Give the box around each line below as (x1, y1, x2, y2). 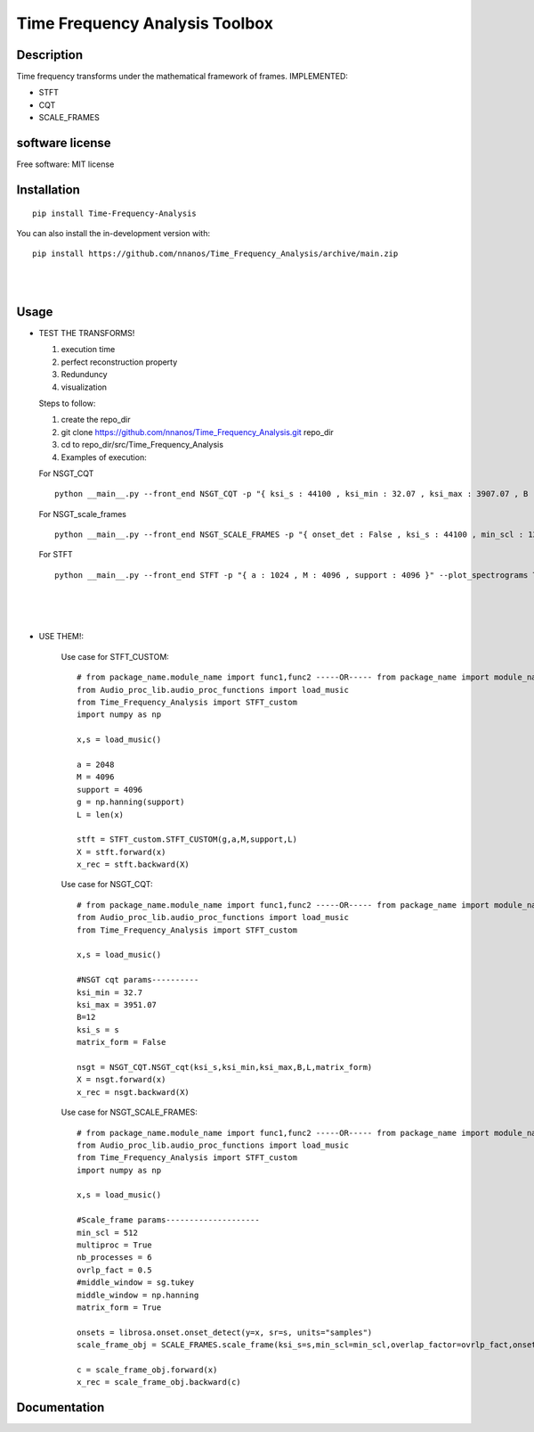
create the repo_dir (61, 415, 131, 425)
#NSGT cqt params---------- (77, 975, 199, 985)
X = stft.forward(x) (77, 847, 166, 857)
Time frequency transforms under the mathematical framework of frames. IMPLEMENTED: (16, 71, 349, 82)
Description (16, 47, 84, 62)
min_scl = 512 (77, 1227, 138, 1238)
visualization (61, 382, 107, 392)
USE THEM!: (38, 631, 85, 642)
